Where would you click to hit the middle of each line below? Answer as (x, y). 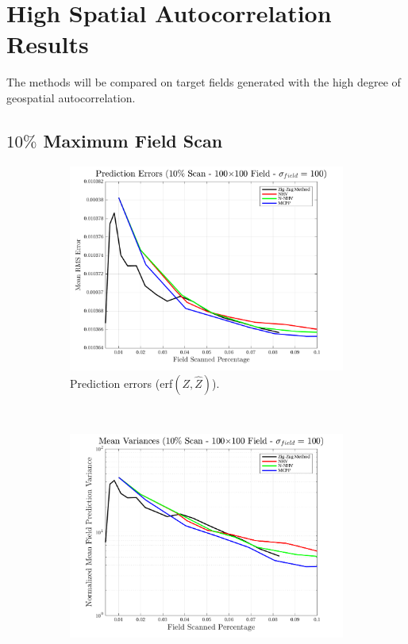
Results (48, 44)
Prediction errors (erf (121, 383)
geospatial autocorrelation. (71, 97)
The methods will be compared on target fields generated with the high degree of (204, 82)
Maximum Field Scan (133, 140)
